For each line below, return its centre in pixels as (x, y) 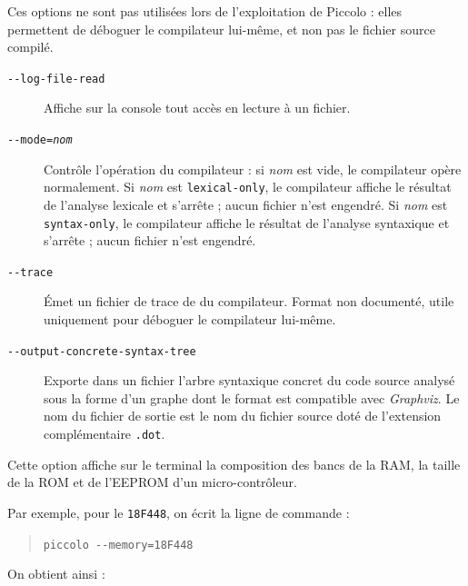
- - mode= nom (40, 140)
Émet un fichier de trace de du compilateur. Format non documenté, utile (249, 301)
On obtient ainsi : (56, 574)
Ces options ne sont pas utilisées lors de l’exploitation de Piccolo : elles (205, 11)
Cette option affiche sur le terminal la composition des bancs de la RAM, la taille (234, 464)
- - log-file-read (56, 79)
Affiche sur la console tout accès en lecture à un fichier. (197, 108)
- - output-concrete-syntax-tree (102, 351)
